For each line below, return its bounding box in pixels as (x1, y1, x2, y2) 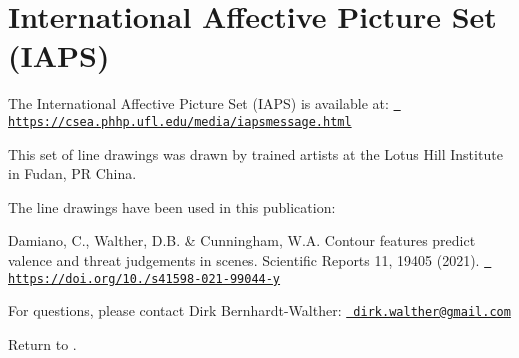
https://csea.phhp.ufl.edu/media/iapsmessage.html (8, 114, 352, 129)
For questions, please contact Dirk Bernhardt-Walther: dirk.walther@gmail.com (8, 300, 511, 321)
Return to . (8, 333, 77, 354)
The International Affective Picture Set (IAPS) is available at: (8, 93, 389, 114)
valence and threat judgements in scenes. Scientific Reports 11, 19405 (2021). (8, 250, 480, 270)
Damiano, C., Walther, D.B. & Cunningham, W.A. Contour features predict (8, 230, 476, 251)
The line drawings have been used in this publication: (8, 196, 336, 217)
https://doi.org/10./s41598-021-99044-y (8, 271, 281, 286)
